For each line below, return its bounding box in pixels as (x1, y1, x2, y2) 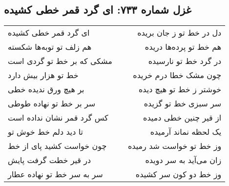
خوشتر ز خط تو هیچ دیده (138, 83, 222, 95)
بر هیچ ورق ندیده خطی (8, 83, 84, 95)
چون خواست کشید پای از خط (8, 140, 107, 152)
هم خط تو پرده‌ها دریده (145, 41, 222, 53)
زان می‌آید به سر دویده (145, 154, 222, 166)
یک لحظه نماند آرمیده (150, 126, 222, 138)
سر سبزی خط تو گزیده (144, 98, 222, 109)
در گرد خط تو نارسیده (148, 55, 222, 67)
